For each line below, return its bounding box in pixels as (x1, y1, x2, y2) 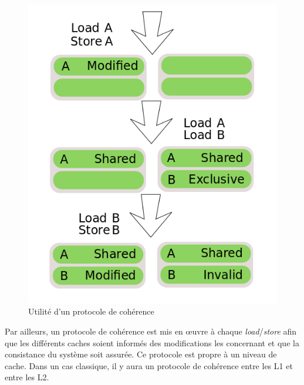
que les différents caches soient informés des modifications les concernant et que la (5, 336, 299, 349)
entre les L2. (5, 371, 49, 383)
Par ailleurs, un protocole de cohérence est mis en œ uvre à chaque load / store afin (5, 325, 297, 337)
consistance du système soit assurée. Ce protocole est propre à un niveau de (5, 348, 277, 360)
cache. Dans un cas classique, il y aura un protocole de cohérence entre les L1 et (5, 359, 293, 372)
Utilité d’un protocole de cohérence (28, 305, 154, 318)
